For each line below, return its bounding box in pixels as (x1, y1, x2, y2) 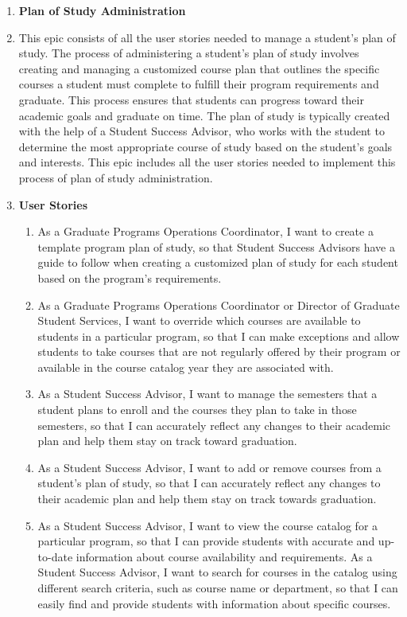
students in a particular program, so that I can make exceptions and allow (37, 327, 400, 344)
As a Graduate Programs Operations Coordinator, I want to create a (37, 223, 374, 240)
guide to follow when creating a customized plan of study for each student (37, 254, 398, 271)
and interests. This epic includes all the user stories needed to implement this (18, 154, 396, 170)
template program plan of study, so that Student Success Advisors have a (37, 238, 395, 255)
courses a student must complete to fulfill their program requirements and (18, 76, 379, 92)
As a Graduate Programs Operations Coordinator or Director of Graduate (37, 296, 400, 313)
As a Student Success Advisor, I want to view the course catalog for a (37, 517, 378, 533)
